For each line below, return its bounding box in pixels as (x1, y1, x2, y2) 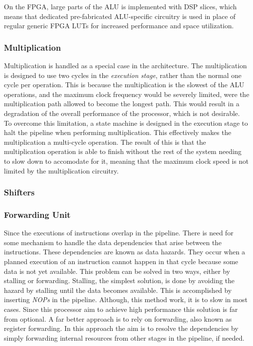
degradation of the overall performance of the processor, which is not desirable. (4, 108, 240, 118)
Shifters (4, 186, 35, 198)
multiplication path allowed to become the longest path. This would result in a (4, 98, 239, 109)
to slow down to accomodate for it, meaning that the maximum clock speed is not (4, 155, 249, 166)
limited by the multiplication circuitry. (4, 165, 119, 175)
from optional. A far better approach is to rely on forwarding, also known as (4, 313, 232, 324)
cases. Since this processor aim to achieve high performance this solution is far (4, 304, 238, 314)
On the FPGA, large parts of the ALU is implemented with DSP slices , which (4, 1, 237, 11)
